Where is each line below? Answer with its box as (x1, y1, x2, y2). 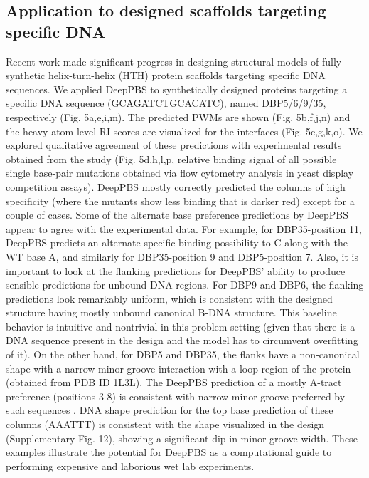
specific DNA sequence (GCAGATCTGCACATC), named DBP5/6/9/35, (6, 95, 326, 110)
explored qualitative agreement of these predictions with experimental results (6, 137, 342, 152)
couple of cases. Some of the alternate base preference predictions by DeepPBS (6, 207, 349, 222)
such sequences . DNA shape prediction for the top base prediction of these (6, 402, 333, 417)
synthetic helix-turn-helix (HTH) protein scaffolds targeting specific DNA (6, 68, 326, 83)
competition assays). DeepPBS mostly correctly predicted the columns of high (6, 179, 346, 194)
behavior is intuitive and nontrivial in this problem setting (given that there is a (6, 318, 355, 333)
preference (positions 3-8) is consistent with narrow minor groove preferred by (6, 388, 346, 403)
